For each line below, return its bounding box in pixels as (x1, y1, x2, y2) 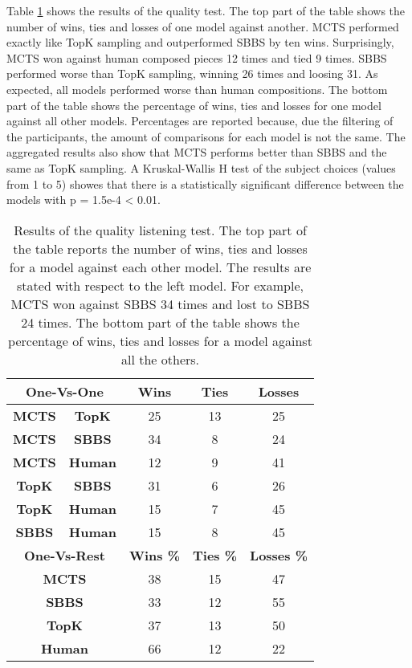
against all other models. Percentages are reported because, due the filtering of (6, 112, 394, 129)
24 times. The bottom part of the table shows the (21, 312, 300, 332)
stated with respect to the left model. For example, (17, 275, 304, 295)
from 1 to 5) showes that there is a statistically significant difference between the (6, 175, 404, 192)
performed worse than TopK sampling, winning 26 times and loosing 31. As (6, 65, 378, 82)
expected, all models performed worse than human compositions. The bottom (6, 80, 388, 97)
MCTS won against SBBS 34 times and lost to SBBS (10, 294, 310, 313)
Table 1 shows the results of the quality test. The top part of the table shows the (6, 2, 406, 18)
